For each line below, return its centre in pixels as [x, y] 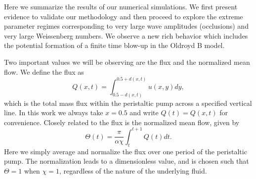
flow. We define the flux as [44, 71]
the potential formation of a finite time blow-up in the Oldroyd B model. [114, 45]
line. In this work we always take [54, 112]
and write [144, 112]
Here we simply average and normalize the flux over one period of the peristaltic [126, 151]
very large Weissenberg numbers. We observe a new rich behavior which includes [126, 35]
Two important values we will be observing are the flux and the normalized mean [127, 62]
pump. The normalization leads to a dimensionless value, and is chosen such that [127, 161]
